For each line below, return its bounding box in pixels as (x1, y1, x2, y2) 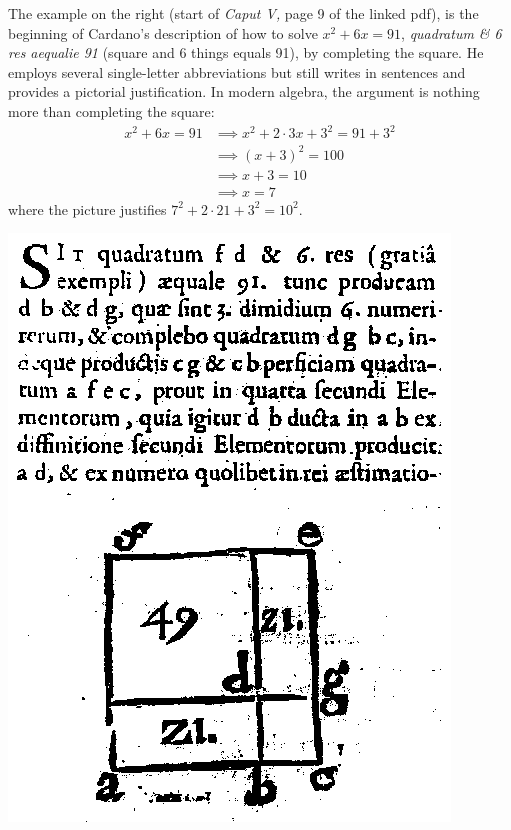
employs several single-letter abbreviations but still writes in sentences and (8, 61, 466, 82)
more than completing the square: (8, 100, 215, 121)
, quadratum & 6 (401, 22, 502, 43)
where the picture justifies (8, 198, 167, 219)
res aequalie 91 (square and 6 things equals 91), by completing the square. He (8, 42, 484, 63)
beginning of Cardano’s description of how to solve (8, 22, 318, 43)
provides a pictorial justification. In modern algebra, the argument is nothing (8, 81, 480, 102)
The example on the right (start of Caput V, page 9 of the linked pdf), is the (8, 3, 479, 23)
